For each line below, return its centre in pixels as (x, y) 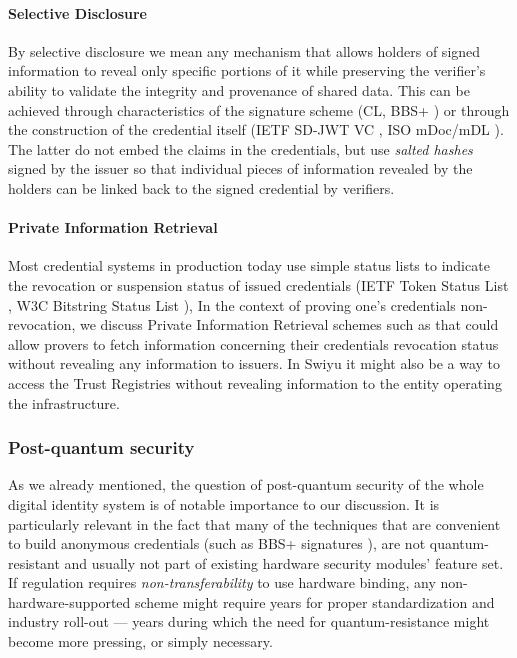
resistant (34, 562)
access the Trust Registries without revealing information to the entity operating (255, 382)
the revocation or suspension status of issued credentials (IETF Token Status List (258, 284)
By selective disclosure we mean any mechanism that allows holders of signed (244, 50)
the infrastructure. (64, 402)
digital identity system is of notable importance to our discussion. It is (224, 503)
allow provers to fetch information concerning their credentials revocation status (253, 343)
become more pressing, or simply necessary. (140, 641)
